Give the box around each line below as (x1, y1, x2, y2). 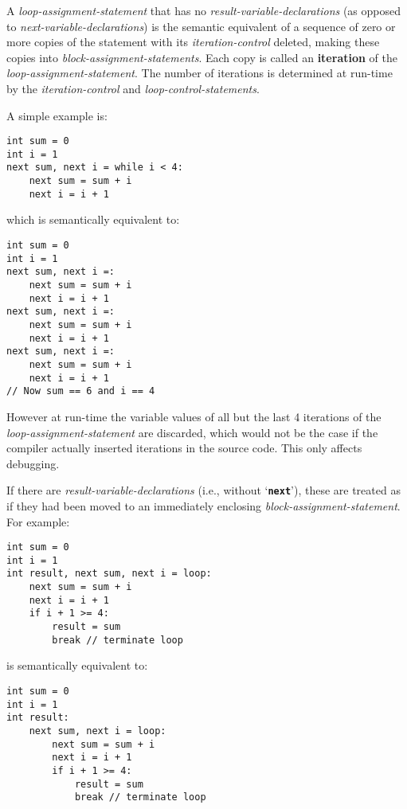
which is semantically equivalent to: (6, 211, 180, 228)
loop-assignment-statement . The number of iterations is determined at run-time (6, 64, 393, 81)
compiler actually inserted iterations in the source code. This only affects (6, 440, 362, 456)
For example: (6, 513, 70, 530)
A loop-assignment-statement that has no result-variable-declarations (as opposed (6, 2, 401, 18)
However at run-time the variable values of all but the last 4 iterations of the (6, 408, 382, 424)
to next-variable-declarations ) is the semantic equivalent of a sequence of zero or (6, 18, 396, 34)
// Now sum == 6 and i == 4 (6, 385, 155, 397)
